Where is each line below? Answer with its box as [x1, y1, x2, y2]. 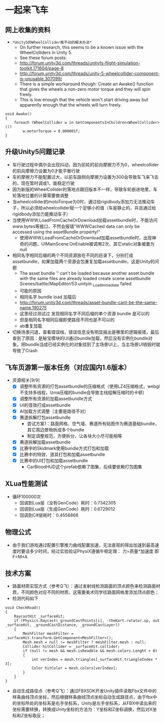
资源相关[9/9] [12, 377, 40, 383]
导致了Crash [12, 347, 38, 353]
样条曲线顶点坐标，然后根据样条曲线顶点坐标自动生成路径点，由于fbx [12, 694, 153, 700]
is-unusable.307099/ [19, 76, 63, 81]
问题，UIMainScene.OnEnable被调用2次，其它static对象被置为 [28, 241, 155, 247]
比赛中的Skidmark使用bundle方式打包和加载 [19, 445, 109, 451]
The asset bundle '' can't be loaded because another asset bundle [19, 270, 155, 276]
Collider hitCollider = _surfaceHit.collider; [23, 644, 120, 649]
